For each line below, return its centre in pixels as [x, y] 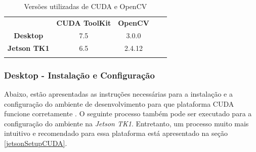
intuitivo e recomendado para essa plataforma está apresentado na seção [116, 133]
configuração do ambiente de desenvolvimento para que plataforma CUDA [119, 103]
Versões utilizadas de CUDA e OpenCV [86, 6]
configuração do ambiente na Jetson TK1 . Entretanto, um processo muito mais [126, 123]
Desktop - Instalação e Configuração [79, 75]
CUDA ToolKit [84, 22]
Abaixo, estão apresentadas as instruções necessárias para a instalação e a [118, 94]
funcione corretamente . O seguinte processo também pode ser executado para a [128, 113]
